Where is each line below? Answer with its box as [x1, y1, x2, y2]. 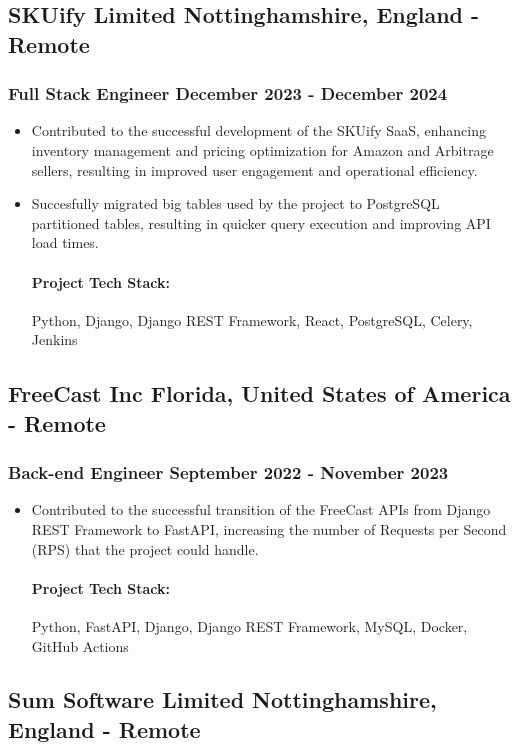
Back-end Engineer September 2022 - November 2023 [8, 460, 449, 485]
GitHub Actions [31, 635, 129, 656]
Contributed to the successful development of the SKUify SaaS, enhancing [31, 120, 486, 141]
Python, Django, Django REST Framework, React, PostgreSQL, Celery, [31, 309, 473, 330]
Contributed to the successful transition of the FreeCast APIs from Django [31, 499, 491, 520]
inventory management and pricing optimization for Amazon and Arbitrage [31, 139, 494, 160]
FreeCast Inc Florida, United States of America [8, 378, 511, 409]
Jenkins [31, 329, 78, 350]
